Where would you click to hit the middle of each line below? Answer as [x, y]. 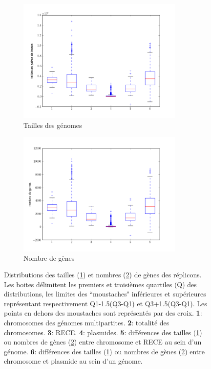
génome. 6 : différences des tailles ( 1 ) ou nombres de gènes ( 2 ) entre [105, 351]
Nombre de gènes [49, 258]
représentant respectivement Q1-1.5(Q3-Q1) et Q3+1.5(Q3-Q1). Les [105, 303]
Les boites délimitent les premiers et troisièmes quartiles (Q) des [100, 284]
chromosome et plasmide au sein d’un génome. [73, 361]
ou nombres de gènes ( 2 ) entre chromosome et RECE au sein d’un [103, 342]
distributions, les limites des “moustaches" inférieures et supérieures [105, 294]
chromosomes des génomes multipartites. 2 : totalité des [87, 322]
